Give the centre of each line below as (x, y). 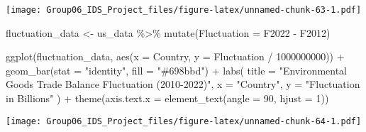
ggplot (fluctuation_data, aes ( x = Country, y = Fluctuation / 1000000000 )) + (175, 56)
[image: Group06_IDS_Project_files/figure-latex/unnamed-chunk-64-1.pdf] (184, 121)
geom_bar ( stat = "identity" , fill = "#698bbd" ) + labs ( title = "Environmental (176, 70)
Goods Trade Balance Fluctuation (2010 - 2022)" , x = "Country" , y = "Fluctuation (183, 84)
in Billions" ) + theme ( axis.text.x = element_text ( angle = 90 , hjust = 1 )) (167, 98)
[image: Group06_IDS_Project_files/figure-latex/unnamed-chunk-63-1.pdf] (184, 10)
